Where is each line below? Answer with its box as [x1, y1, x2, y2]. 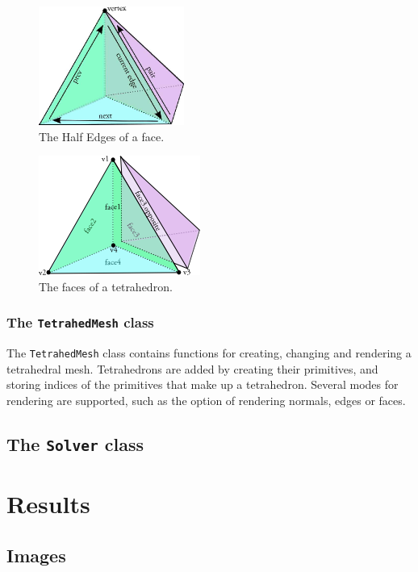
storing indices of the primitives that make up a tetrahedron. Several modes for [6, 376, 399, 393]
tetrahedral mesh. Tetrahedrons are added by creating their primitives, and [6, 360, 378, 377]
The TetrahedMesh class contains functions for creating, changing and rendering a [6, 344, 412, 361]
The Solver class [6, 431, 144, 456]
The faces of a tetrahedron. [39, 278, 173, 294]
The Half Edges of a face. [39, 127, 165, 144]
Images [6, 542, 66, 567]
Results [6, 487, 90, 520]
